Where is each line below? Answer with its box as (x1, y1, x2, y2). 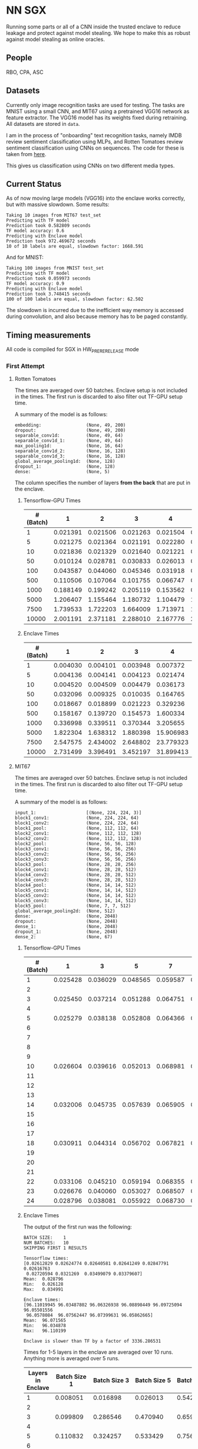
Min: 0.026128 (23, 1281, 64, 1288)
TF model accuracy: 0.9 (6, 281, 65, 287)
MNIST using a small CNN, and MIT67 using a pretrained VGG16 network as (6, 108, 190, 115)
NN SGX (6, 4, 47, 17)
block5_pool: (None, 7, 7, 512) (14, 903, 131, 909)
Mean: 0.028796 (23, 1276, 64, 1282)
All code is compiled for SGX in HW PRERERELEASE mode (6, 346, 140, 354)
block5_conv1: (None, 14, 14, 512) (14, 887, 137, 893)
